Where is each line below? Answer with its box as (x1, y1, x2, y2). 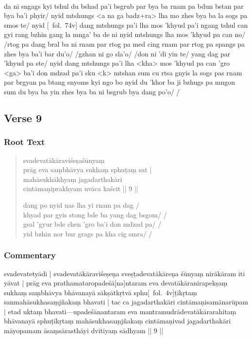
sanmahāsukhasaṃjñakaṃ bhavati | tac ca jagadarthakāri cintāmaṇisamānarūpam (4, 297, 248, 307)
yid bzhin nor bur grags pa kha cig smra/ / (23, 228, 152, 238)
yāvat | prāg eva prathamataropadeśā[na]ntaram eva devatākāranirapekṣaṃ (4, 278, 228, 288)
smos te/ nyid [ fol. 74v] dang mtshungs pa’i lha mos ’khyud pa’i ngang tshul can (4, 19, 248, 30)
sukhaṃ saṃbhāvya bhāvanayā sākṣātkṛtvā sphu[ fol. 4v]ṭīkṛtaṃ (4, 287, 197, 297)
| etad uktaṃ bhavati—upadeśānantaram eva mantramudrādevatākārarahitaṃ (4, 306, 236, 316)
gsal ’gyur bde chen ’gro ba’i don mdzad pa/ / (23, 219, 162, 229)
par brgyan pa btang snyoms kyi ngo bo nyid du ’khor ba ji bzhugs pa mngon (4, 77, 235, 87)
